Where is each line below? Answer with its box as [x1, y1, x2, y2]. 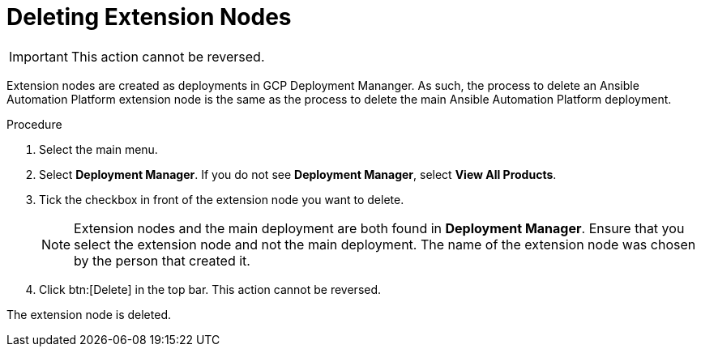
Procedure [6, 117, 62, 131]
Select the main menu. [39, 142, 158, 156]
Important [9, 48, 68, 65]
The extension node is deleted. [6, 307, 171, 321]
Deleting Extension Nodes [6, 3, 292, 31]
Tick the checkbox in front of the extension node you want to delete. [39, 192, 404, 206]
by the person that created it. [74, 252, 250, 269]
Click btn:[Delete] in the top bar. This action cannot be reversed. [39, 282, 382, 296]
